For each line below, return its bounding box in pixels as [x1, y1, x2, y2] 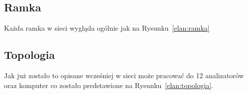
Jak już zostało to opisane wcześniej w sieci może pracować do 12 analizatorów [4, 70, 244, 80]
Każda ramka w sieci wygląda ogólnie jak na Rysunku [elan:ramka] [4, 23, 210, 33]
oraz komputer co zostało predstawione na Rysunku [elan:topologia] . [4, 80, 214, 90]
